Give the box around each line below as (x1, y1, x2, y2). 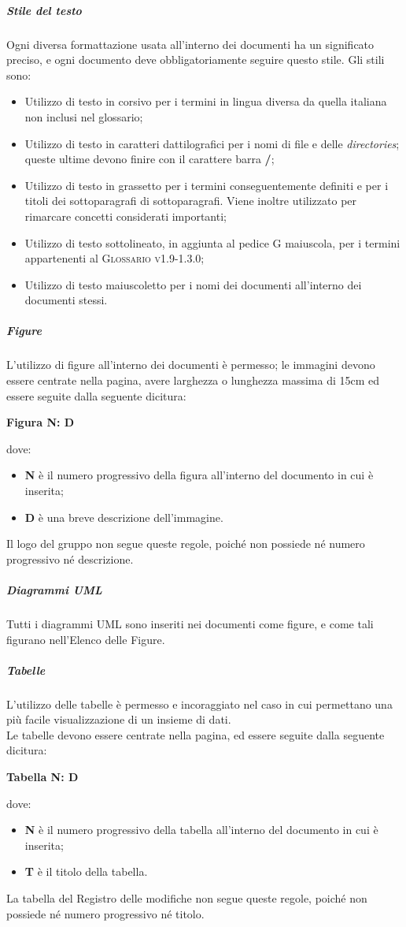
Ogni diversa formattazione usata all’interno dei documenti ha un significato (6, 35, 375, 52)
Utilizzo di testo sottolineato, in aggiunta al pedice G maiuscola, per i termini (24, 234, 400, 251)
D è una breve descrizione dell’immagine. (24, 508, 223, 525)
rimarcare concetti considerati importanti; (24, 207, 227, 224)
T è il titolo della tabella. (24, 863, 148, 880)
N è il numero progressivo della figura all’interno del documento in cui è (24, 467, 374, 483)
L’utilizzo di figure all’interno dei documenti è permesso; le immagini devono (6, 356, 375, 373)
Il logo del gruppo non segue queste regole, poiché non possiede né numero (6, 535, 365, 552)
